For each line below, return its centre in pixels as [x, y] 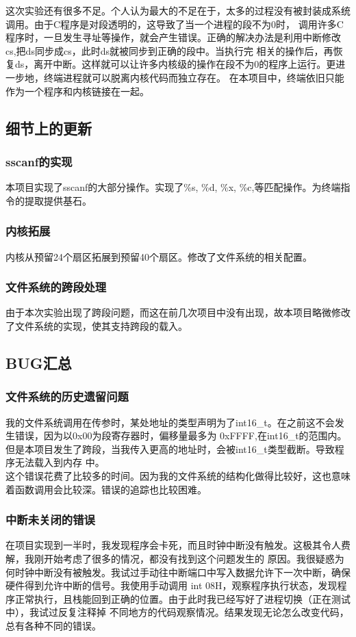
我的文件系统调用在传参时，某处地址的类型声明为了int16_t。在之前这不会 [170, 422]
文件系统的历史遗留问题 [67, 396]
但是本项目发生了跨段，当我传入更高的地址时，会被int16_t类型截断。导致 [170, 448]
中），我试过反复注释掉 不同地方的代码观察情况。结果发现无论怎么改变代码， [177, 612]
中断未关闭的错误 [50, 520]
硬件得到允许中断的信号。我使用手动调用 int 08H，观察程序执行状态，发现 [171, 585]
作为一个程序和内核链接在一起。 [77, 91]
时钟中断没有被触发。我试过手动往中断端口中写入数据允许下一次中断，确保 [182, 572]
